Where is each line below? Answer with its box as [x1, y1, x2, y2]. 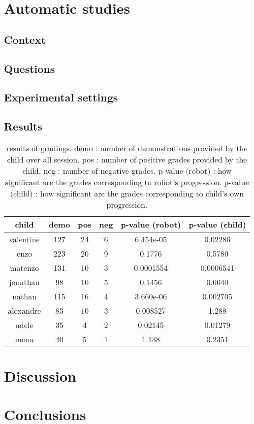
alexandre [8, 304, 41, 316]
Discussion [4, 366, 76, 386]
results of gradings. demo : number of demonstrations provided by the [6, 142, 248, 154]
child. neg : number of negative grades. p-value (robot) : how [22, 164, 232, 176]
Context [4, 32, 46, 47]
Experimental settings [4, 90, 118, 105]
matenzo [10, 261, 39, 273]
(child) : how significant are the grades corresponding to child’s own [10, 187, 244, 199]
